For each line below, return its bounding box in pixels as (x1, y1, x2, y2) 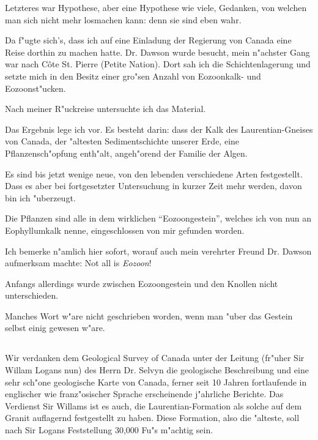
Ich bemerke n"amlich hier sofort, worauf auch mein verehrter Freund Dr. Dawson (5, 244, 312, 257)
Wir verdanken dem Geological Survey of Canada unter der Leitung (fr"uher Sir (5, 351, 305, 364)
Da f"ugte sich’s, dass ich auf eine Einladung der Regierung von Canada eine (5, 34, 292, 47)
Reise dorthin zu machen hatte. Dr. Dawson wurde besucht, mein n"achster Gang (5, 45, 310, 58)
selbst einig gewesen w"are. (5, 321, 105, 334)
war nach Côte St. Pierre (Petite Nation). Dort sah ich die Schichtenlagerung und (5, 58, 311, 70)
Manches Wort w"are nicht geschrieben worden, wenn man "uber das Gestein (5, 309, 293, 322)
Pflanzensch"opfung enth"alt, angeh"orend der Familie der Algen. (5, 146, 248, 159)
